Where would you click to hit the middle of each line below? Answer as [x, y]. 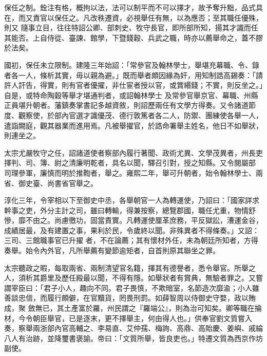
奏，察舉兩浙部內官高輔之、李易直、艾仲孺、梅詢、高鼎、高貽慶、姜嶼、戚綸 [133, 328]
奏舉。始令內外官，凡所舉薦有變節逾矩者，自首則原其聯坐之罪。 [112, 250]
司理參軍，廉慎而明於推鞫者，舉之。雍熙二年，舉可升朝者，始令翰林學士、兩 [133, 172]
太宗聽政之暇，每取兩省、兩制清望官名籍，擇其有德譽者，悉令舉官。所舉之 [130, 267]
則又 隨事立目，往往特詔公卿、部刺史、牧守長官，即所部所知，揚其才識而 [128, 27]
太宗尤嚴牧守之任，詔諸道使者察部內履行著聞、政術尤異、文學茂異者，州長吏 [133, 152]
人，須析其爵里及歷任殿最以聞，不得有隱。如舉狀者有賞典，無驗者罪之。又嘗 [133, 278]
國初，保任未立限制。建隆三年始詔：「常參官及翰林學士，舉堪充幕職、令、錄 [132, 64]
